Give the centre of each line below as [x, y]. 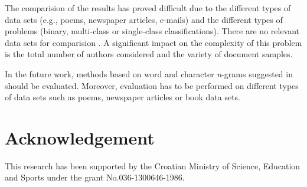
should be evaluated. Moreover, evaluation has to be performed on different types [152, 85]
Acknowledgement [80, 137]
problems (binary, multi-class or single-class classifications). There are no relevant [152, 31]
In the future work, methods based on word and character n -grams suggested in [149, 73]
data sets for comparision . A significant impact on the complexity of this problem [153, 42]
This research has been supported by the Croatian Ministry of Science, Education [153, 165]
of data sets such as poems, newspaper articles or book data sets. [123, 97]
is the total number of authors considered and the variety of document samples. [149, 54]
